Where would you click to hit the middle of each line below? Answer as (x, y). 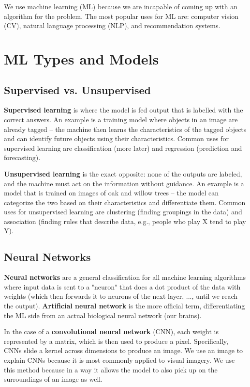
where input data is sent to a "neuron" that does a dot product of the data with (122, 286)
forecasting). (22, 157)
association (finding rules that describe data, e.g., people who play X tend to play (125, 221)
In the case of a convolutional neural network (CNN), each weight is (111, 331)
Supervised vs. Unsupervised (78, 89)
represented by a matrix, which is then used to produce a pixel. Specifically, (116, 341)
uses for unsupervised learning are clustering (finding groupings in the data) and (123, 212)
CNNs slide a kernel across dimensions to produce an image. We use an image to (124, 350)
